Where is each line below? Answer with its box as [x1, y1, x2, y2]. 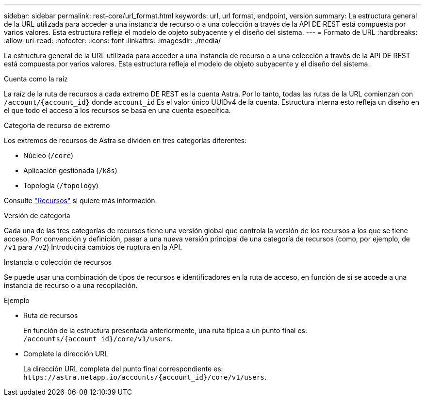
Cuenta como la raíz [4, 75, 68, 83]
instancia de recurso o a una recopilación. [4, 281, 138, 289]
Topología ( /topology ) [23, 181, 98, 190]
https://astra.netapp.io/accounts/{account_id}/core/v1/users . [23, 373, 267, 381]
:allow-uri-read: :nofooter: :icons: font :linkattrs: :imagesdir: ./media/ [4, 36, 221, 45]
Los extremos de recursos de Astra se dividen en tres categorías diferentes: [4, 136, 247, 144]
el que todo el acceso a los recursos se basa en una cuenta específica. [4, 106, 231, 114]
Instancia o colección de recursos [4, 258, 112, 266]
